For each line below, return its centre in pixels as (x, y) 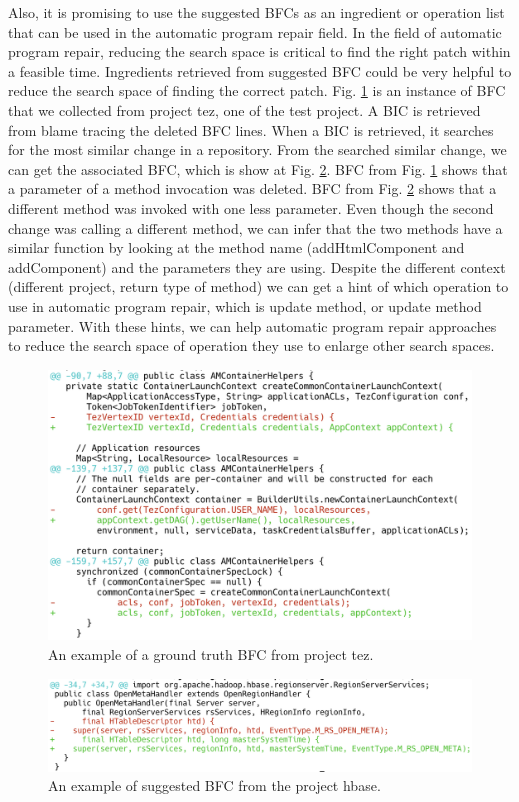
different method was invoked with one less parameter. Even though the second (251, 207)
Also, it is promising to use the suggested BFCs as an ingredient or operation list (256, 12)
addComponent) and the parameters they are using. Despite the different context (257, 266)
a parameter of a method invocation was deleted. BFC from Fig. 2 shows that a (252, 188)
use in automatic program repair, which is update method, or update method (245, 305)
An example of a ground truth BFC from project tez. (211, 654)
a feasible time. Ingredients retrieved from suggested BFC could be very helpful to (260, 70)
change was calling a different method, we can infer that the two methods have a (255, 227)
